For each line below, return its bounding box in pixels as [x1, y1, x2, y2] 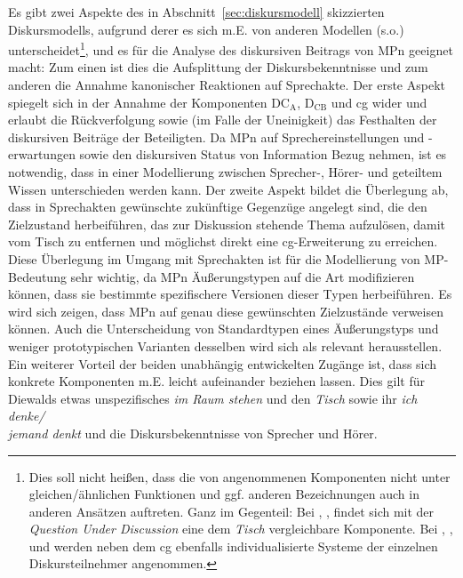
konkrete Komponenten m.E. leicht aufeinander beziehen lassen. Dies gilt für [8, 372, 425, 390]
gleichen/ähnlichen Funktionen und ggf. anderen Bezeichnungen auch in [28, 485, 419, 503]
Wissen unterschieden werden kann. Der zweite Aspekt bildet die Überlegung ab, [8, 180, 449, 198]
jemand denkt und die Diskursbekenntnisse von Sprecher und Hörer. [8, 423, 378, 442]
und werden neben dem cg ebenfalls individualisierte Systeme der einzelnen [28, 536, 438, 555]
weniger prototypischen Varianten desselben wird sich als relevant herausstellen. [8, 336, 443, 355]
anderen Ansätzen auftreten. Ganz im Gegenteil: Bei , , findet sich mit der [28, 502, 435, 520]
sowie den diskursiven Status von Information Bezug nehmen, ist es [79, 145, 447, 164]
